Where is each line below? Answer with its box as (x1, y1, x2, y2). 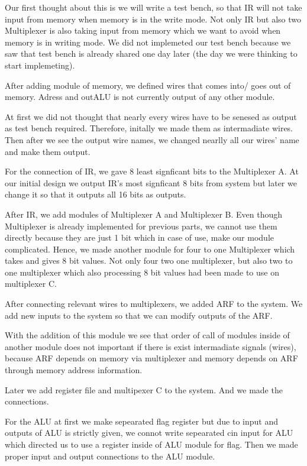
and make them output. (5, 145, 91, 157)
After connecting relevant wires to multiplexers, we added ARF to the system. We (5, 297, 303, 310)
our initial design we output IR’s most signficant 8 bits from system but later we (5, 176, 297, 189)
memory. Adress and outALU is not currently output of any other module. (5, 90, 275, 103)
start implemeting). (5, 59, 75, 71)
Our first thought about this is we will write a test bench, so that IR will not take (5, 1, 302, 13)
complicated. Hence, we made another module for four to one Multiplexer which (5, 242, 295, 255)
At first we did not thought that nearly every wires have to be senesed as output (5, 110, 297, 122)
